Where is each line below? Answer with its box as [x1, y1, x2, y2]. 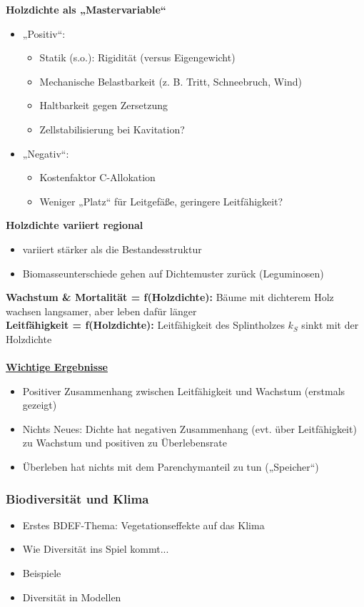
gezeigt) [22, 397, 57, 412]
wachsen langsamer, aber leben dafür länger [6, 303, 197, 318]
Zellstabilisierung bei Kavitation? [39, 121, 185, 136]
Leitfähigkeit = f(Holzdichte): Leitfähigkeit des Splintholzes [6, 317, 285, 332]
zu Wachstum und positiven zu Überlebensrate [22, 435, 227, 450]
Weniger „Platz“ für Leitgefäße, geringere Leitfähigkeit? [39, 193, 283, 208]
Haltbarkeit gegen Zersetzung [39, 98, 168, 113]
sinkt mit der [301, 317, 359, 332]
